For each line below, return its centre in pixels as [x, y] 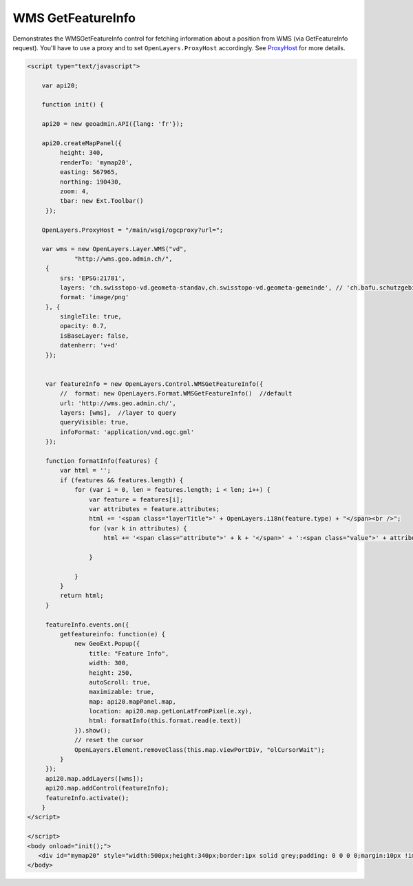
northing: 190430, [91, 182]
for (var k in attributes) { [138, 528]
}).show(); [93, 730]
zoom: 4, [74, 192]
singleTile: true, [91, 317]
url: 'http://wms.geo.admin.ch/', [118, 403]
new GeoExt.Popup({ [107, 644]
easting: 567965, [89, 172]
